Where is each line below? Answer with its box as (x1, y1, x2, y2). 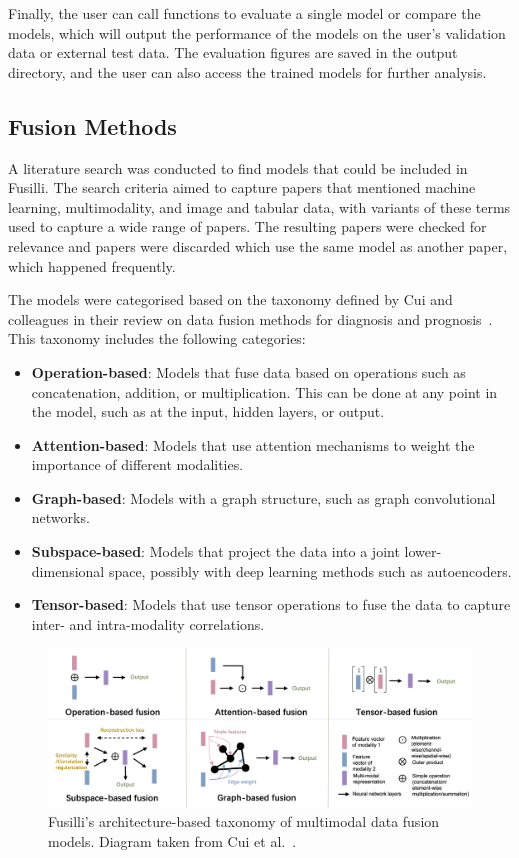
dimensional (31, 560, 105, 581)
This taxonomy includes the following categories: (8, 328, 306, 349)
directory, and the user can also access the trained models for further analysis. (8, 61, 487, 82)
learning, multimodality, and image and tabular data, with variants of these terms (8, 196, 511, 217)
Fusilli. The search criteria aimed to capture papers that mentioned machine (8, 177, 476, 198)
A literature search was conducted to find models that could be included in (8, 157, 468, 178)
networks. (31, 507, 90, 528)
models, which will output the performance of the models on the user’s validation (8, 22, 506, 43)
